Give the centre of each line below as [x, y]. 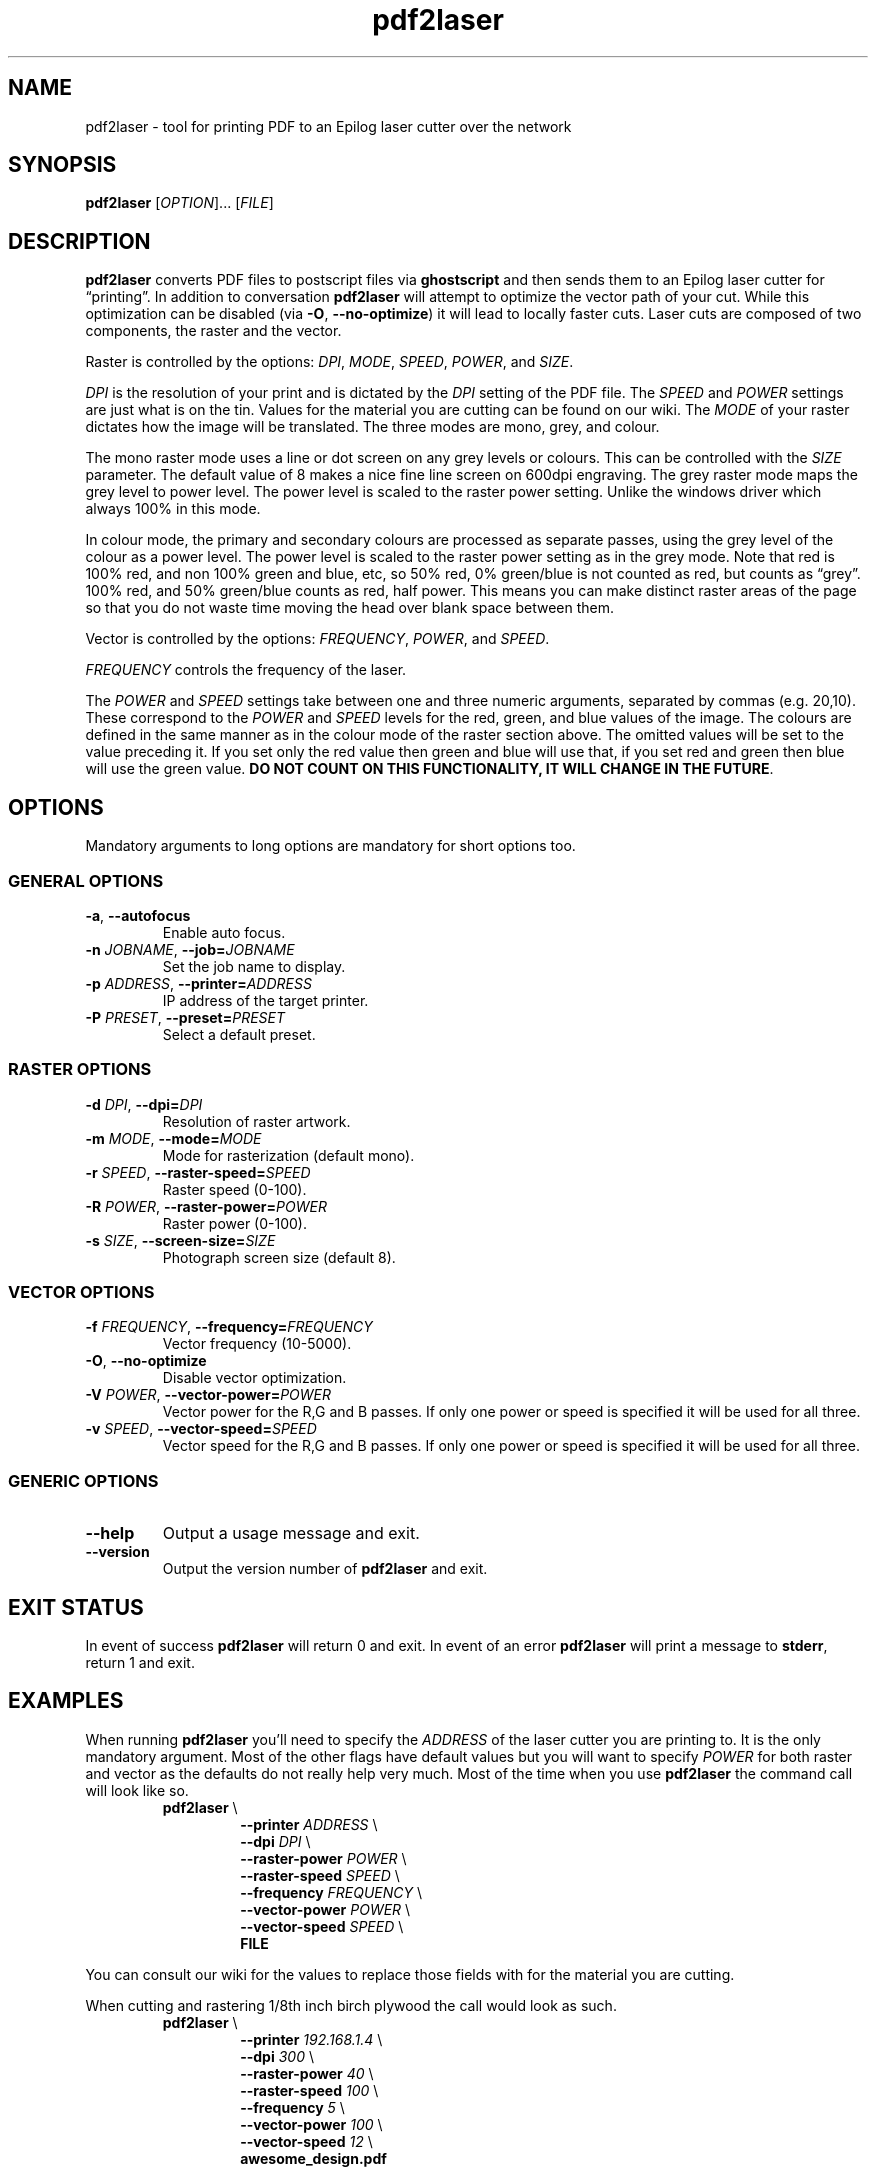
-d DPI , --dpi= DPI [144, 1104]
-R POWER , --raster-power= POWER [206, 1206]
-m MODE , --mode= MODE [173, 1138]
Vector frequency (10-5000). [257, 1344]
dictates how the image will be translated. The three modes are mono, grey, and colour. [372, 427]
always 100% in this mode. [173, 509]
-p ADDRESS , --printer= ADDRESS [198, 983]
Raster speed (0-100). [234, 1189]
